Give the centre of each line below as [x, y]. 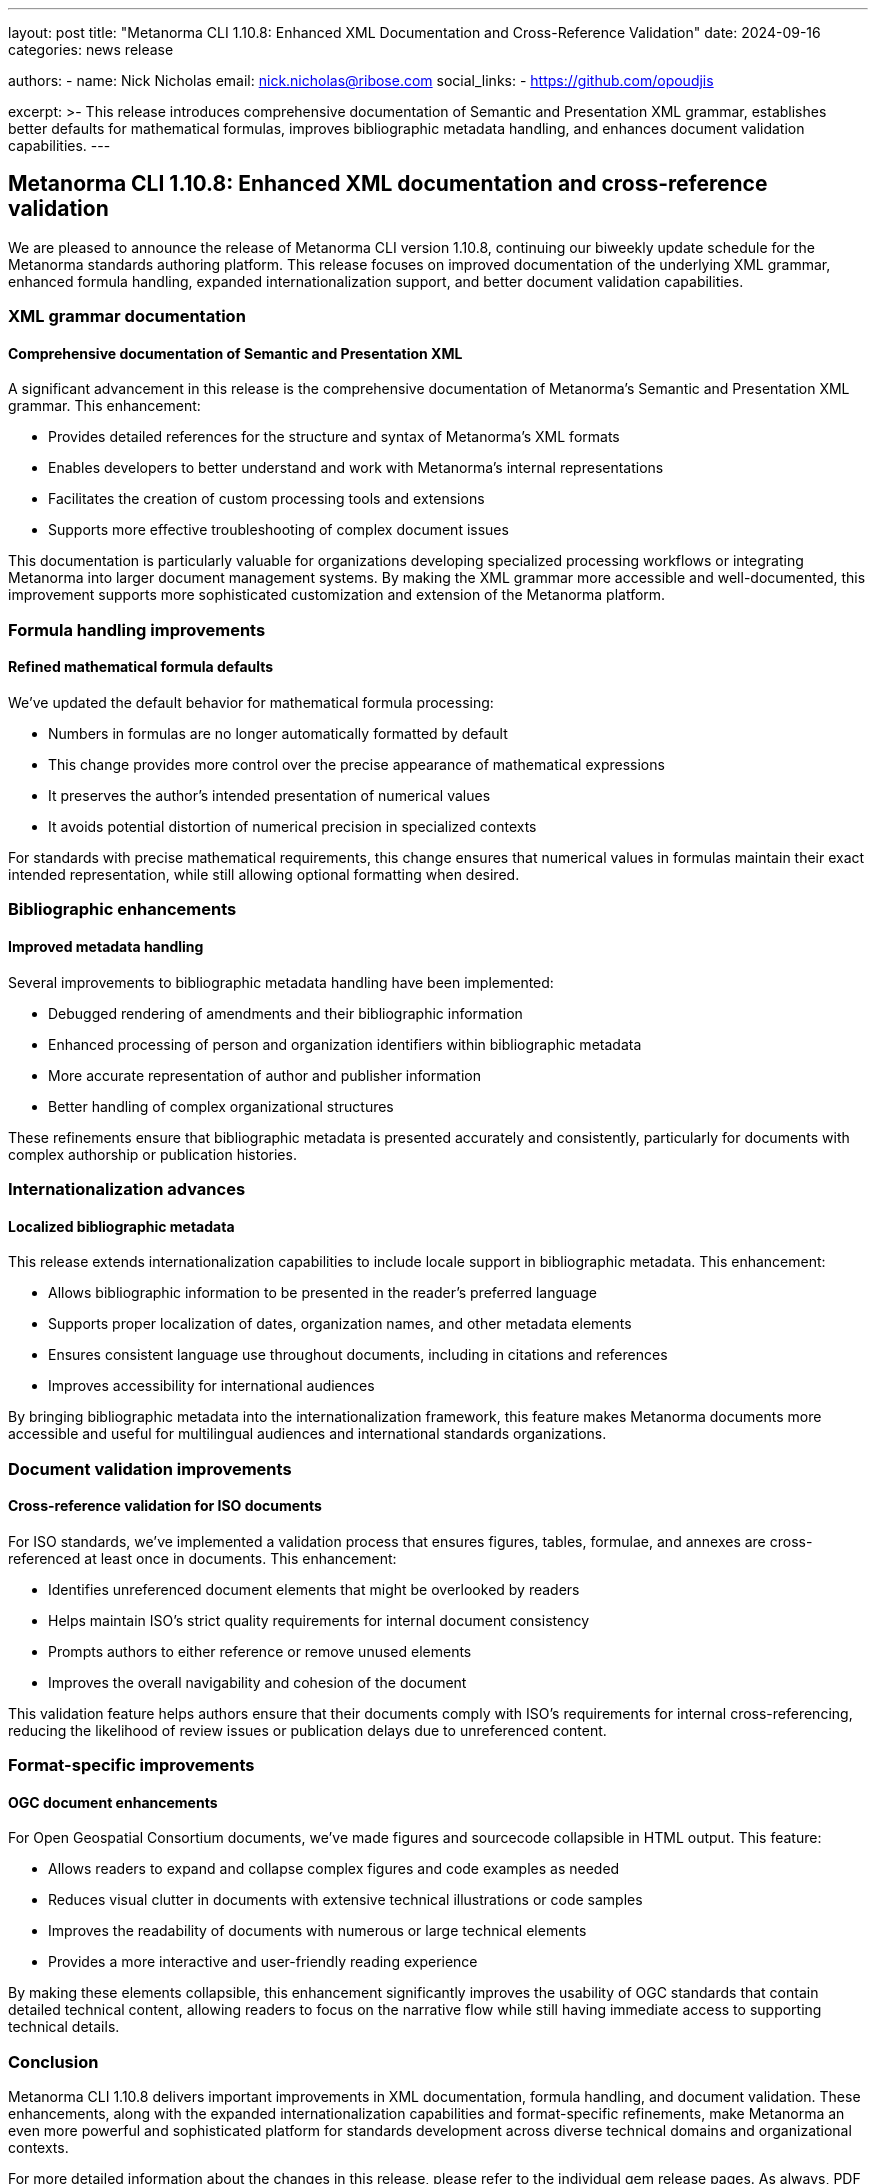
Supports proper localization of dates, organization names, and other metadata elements [340, 1324]
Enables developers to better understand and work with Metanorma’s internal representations [356, 468]
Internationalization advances [127, 1189]
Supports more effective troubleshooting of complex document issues [278, 530]
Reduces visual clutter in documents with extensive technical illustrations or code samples [345, 1900]
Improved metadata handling [106, 947]
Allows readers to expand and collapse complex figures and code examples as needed [334, 1869]
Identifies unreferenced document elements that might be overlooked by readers [314, 1589]
